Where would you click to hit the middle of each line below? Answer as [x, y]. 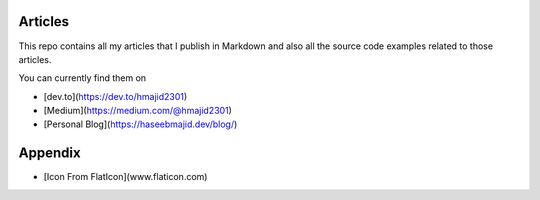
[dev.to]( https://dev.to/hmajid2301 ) [115, 96]
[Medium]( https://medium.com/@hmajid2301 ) [137, 111]
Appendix [49, 153]
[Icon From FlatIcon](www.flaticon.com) [125, 177]
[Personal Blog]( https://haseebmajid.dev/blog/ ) [140, 124]
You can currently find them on [82, 78]
